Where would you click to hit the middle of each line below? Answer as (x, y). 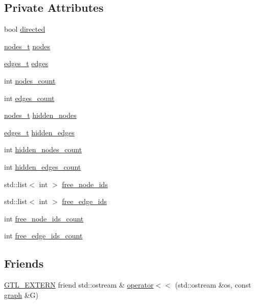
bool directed (25, 29)
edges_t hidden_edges (39, 132)
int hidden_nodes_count (43, 149)
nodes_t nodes (27, 46)
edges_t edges (26, 63)
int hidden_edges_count (43, 166)
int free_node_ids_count (44, 218)
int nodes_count (30, 80)
